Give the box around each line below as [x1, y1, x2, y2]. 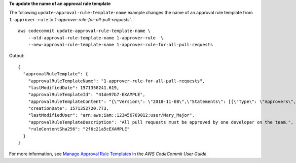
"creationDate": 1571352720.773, [28, 106, 110, 111]
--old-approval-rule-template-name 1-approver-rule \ [28, 35, 164, 40]
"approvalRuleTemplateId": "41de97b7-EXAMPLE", [28, 92, 146, 98]
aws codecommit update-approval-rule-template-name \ [18, 28, 150, 34]
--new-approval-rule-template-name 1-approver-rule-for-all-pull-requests [28, 42, 213, 47]
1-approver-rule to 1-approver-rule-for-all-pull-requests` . [9, 16, 133, 22]
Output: [9, 53, 25, 59]
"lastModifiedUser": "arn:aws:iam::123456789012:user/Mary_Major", [28, 112, 195, 118]
